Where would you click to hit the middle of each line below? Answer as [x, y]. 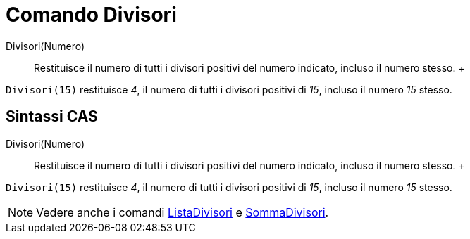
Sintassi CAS [52, 117]
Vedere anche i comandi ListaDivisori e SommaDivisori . [183, 212]
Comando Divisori [91, 15]
